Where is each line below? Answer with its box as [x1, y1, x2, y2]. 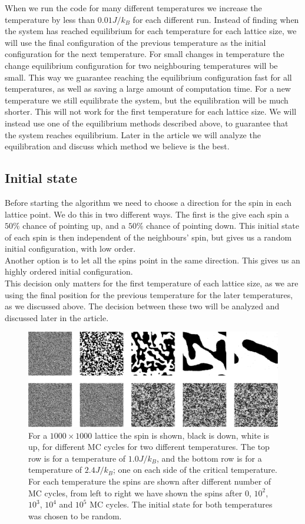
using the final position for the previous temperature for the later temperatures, [5, 288, 293, 301]
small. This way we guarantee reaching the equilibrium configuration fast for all [5, 71, 292, 83]
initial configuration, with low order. [5, 242, 136, 255]
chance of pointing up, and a [22, 219, 126, 232]
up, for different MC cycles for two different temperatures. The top [28, 440, 270, 453]
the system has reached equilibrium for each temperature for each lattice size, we [5, 25, 297, 37]
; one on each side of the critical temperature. [112, 463, 277, 476]
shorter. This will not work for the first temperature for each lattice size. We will [5, 105, 297, 118]
